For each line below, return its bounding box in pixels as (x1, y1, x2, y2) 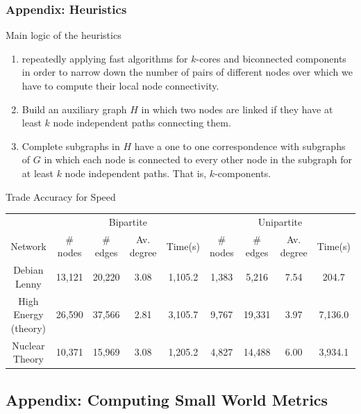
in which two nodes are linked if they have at (141, 101, 333, 116)
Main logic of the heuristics (6, 28, 121, 42)
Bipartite (108, 214, 147, 229)
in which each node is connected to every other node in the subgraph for (44, 152, 353, 167)
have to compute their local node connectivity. (22, 78, 219, 92)
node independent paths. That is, (65, 165, 207, 180)
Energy (13, 307, 44, 322)
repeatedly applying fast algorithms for (22, 51, 188, 65)
